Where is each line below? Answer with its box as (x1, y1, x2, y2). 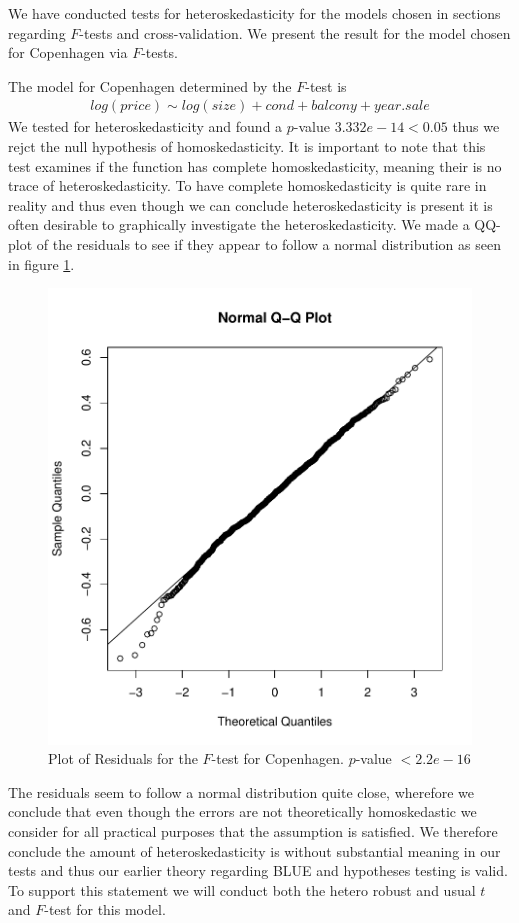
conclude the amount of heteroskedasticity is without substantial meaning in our (8, 840, 501, 861)
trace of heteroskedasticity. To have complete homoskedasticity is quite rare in (8, 175, 487, 196)
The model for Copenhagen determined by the (8, 75, 292, 96)
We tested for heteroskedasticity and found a (8, 116, 283, 137)
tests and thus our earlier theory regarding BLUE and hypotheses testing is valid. (8, 860, 508, 881)
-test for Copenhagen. (211, 748, 344, 769)
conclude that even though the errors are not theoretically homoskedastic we (8, 801, 477, 822)
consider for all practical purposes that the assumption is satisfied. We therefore (8, 821, 498, 842)
